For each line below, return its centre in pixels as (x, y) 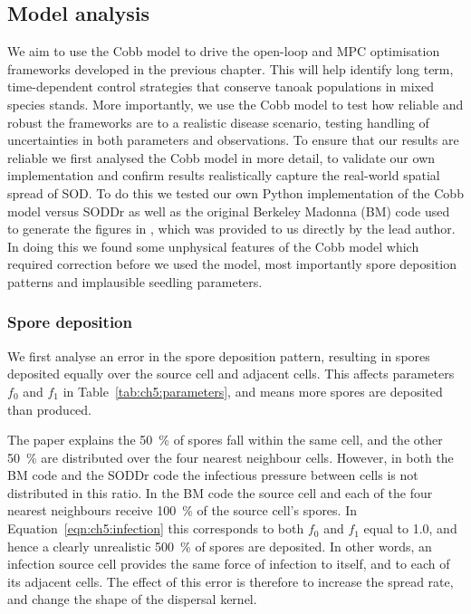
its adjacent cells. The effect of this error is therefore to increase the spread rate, (231, 581)
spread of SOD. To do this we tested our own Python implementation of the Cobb (235, 192)
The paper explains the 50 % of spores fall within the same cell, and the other (225, 440)
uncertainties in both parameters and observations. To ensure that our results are (233, 140)
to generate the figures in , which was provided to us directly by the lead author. (231, 229)
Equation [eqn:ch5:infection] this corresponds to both (156, 528)
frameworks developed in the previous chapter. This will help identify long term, (231, 68)
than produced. (50, 409)
